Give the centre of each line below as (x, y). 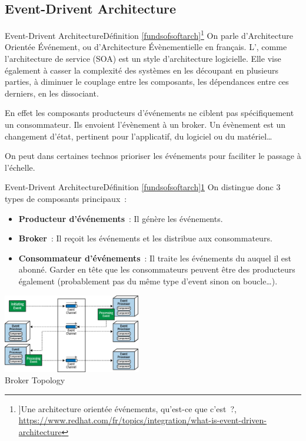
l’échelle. (20, 167)
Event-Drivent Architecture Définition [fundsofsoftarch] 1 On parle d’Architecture (149, 34)
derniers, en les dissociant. (52, 93)
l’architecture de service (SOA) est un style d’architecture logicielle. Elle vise (143, 59)
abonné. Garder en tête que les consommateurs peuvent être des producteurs (157, 269)
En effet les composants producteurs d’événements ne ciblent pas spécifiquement (149, 113)
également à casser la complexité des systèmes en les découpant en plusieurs (142, 70)
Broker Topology (35, 380)
